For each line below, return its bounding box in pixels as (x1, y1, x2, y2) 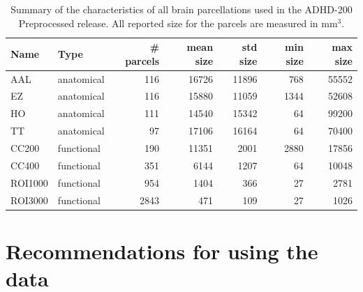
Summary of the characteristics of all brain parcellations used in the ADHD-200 (10, 2, 353, 16)
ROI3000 (10, 192, 48, 207)
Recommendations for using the (6, 236, 318, 265)
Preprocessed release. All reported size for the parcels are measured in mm (18, 15, 338, 30)
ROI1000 (10, 175, 48, 190)
